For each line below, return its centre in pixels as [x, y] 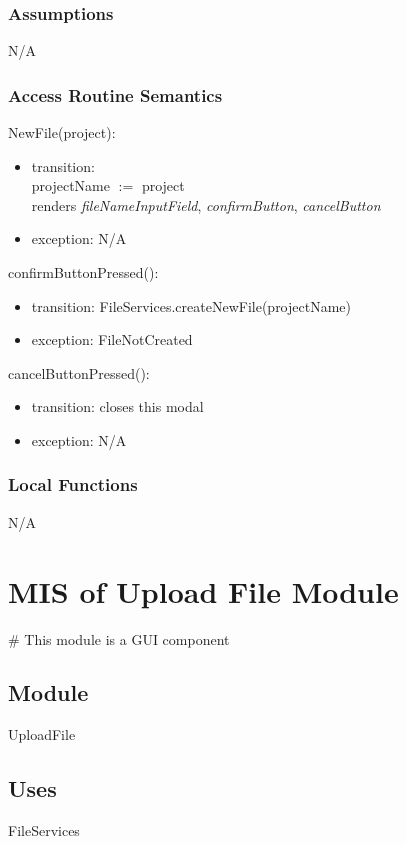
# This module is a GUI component [119, 638]
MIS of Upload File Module [203, 590]
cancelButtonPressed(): [79, 372]
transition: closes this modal [117, 406]
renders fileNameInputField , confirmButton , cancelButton [206, 204]
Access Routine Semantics [115, 94]
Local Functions [73, 484]
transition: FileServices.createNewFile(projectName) [191, 305]
